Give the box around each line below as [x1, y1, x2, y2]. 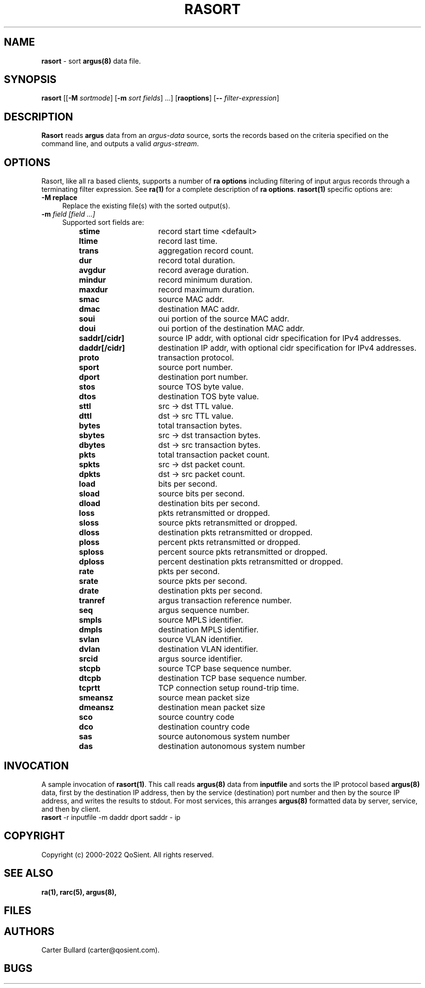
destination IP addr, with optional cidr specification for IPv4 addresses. [158, 343, 417, 353]
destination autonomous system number [158, 741, 306, 751]
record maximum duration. [158, 285, 255, 295]
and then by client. [41, 804, 101, 813]
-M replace [41, 193, 78, 202]
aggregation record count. [158, 246, 254, 256]
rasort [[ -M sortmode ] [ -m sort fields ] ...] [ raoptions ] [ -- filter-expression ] [41, 94, 279, 102]
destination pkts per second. [158, 586, 262, 596]
